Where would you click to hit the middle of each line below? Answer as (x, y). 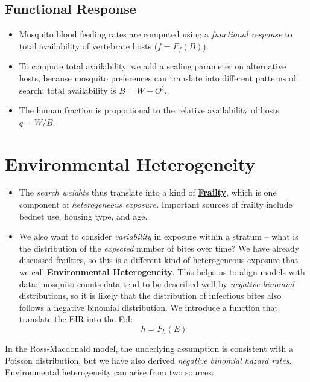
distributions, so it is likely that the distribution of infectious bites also (150, 295)
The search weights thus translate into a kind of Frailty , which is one (148, 192)
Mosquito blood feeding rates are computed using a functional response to (156, 34)
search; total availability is (68, 90)
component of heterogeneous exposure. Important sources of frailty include (156, 204)
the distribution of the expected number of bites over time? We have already (159, 248)
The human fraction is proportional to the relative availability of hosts (149, 110)
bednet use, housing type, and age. (83, 216)
